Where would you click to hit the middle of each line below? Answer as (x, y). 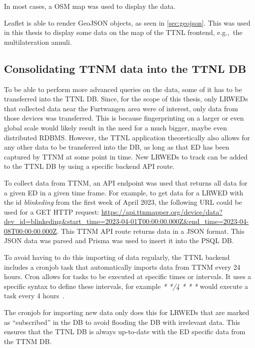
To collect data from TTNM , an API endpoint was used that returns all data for (126, 182)
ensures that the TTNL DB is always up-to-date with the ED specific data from (125, 332)
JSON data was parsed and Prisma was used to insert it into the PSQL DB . (119, 240)
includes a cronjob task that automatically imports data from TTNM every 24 (122, 267)
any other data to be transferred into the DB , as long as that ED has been (117, 147)
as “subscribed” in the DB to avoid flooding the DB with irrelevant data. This (122, 322)
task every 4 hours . (34, 296)
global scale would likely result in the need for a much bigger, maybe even (115, 127)
